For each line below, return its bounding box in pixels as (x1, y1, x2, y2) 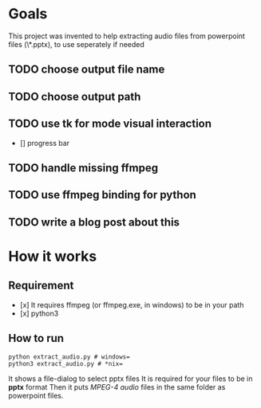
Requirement (8, 279, 74, 292)
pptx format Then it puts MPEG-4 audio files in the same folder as (8, 382, 226, 391)
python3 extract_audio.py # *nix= (8, 359, 124, 367)
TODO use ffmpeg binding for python (8, 188, 197, 202)
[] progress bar (19, 138, 70, 147)
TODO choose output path (8, 89, 141, 104)
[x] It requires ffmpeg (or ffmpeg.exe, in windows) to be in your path (19, 300, 244, 309)
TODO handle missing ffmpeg (8, 161, 159, 175)
